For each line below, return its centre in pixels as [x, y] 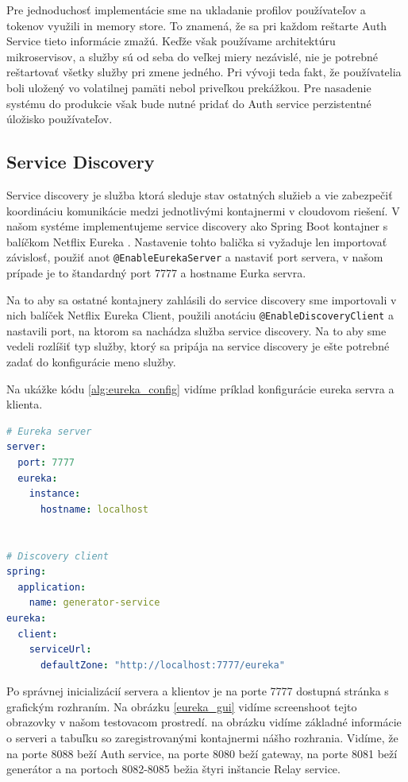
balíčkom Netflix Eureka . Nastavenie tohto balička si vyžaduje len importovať [197, 241]
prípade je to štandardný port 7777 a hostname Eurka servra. [156, 272]
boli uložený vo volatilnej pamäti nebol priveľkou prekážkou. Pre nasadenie [189, 87]
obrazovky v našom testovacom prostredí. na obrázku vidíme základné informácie [204, 722]
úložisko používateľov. [60, 119]
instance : [55, 494]
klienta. [25, 404]
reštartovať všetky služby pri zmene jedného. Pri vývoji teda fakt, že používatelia [204, 72]
